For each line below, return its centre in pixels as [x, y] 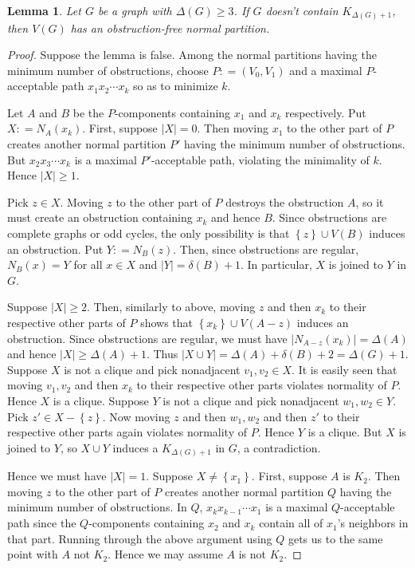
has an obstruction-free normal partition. [170, 28]
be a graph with [135, 10]
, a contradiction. [279, 447]
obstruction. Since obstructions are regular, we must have [147, 338]
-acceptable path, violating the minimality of [260, 159]
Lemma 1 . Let [44, 10]
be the [88, 112]
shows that [167, 323]
